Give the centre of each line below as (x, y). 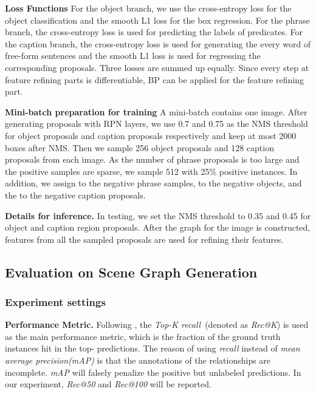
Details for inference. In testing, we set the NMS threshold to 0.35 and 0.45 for (158, 215)
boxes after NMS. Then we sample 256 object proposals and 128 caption (139, 147)
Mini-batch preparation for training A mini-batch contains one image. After (156, 111)
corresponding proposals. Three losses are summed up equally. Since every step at (157, 67)
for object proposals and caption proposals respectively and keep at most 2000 (151, 135)
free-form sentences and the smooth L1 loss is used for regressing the (133, 56)
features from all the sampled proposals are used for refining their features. (144, 239)
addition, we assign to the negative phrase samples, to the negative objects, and (153, 183)
